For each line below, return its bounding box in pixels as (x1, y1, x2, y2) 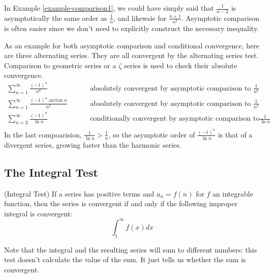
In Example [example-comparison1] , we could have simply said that (4, 3, 214, 13)
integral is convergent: (4, 208, 73, 218)
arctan (48, 98, 63, 103)
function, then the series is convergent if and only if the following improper (4, 198, 237, 209)
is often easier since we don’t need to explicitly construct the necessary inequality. (4, 22, 259, 33)
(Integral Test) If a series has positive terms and (4, 188, 155, 199)
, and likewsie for (113, 12, 167, 23)
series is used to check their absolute (124, 60, 237, 70)
